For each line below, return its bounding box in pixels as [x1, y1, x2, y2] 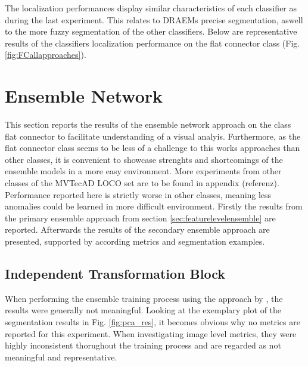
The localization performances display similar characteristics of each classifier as [5, 2, 297, 14]
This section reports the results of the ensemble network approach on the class [5, 118, 291, 131]
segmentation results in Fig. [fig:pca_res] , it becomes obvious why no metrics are [5, 316, 300, 328]
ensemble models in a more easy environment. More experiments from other [5, 165, 282, 177]
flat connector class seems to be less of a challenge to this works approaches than [5, 141, 300, 154]
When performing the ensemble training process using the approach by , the [5, 292, 283, 304]
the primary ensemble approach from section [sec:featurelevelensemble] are [5, 211, 276, 224]
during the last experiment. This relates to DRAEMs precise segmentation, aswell [5, 13, 303, 26]
